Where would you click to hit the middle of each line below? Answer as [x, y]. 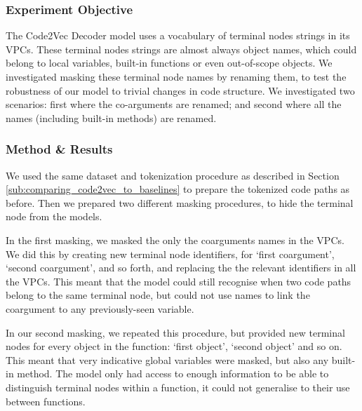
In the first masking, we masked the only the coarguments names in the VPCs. [175, 240]
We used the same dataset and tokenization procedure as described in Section [173, 175]
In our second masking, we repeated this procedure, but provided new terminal [175, 332]
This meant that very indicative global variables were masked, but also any [167, 359]
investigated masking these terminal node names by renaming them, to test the [176, 76]
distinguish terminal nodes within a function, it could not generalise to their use [178, 387]
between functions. [46, 401]
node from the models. [54, 216]
